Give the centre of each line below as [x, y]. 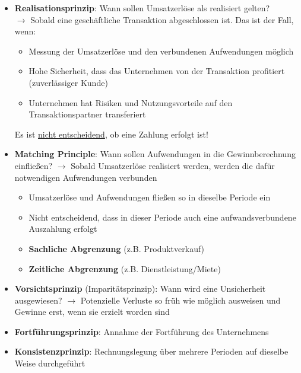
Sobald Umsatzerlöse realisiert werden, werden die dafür [173, 165]
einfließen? [34, 165]
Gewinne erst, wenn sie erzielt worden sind [92, 312]
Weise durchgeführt [50, 363]
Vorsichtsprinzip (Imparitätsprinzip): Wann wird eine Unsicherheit [140, 288]
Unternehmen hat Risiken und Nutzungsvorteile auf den [131, 102]
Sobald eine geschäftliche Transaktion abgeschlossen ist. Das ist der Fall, [162, 19]
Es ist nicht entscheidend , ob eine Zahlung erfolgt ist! [111, 134]
